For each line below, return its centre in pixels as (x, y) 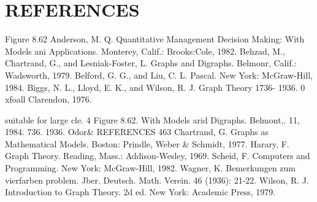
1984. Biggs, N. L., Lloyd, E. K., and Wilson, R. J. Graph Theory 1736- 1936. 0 (155, 87)
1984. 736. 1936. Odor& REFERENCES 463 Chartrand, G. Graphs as (137, 132)
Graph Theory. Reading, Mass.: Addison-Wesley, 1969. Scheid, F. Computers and (158, 156)
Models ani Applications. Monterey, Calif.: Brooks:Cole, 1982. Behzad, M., (145, 51)
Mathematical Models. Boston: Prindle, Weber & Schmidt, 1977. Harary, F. (147, 143)
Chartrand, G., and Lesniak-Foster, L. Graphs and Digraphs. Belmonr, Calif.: (151, 63)
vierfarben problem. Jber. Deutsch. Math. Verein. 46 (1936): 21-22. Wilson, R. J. (157, 180)
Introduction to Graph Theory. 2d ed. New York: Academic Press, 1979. (140, 192)
